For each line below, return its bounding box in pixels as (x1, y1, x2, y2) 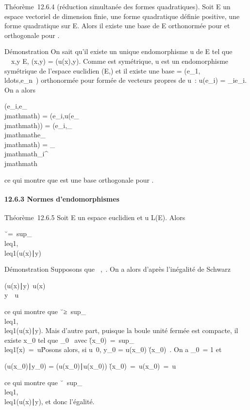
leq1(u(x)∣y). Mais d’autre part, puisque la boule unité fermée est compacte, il (4, 325, 238, 335)
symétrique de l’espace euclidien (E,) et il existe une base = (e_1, (4, 65, 200, 75)
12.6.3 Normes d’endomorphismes (4, 193, 119, 204)
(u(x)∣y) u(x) (4, 280, 46, 290)
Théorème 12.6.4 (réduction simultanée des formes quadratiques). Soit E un (4, 1, 231, 11)
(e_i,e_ (4, 101, 27, 111)
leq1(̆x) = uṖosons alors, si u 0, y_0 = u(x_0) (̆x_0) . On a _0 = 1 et (4, 344, 222, 354)
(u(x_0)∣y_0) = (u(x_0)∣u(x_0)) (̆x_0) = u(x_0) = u (4, 361, 176, 371)
